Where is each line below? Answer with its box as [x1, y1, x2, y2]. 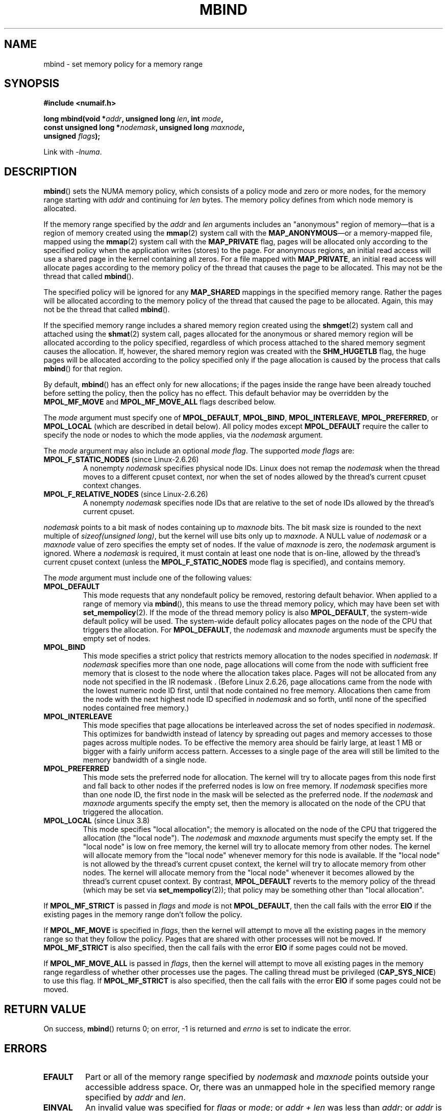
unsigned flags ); [43, 132, 101, 141]
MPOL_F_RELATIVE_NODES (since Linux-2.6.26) [43, 490, 208, 499]
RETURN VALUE [4, 1002, 86, 1016]
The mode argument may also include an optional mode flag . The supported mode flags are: [43, 446, 355, 456]
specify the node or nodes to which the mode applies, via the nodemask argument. [43, 431, 323, 440]
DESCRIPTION [4, 165, 77, 178]
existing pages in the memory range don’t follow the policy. [43, 910, 242, 919]
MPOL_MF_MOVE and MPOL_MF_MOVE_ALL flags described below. [43, 397, 276, 407]
